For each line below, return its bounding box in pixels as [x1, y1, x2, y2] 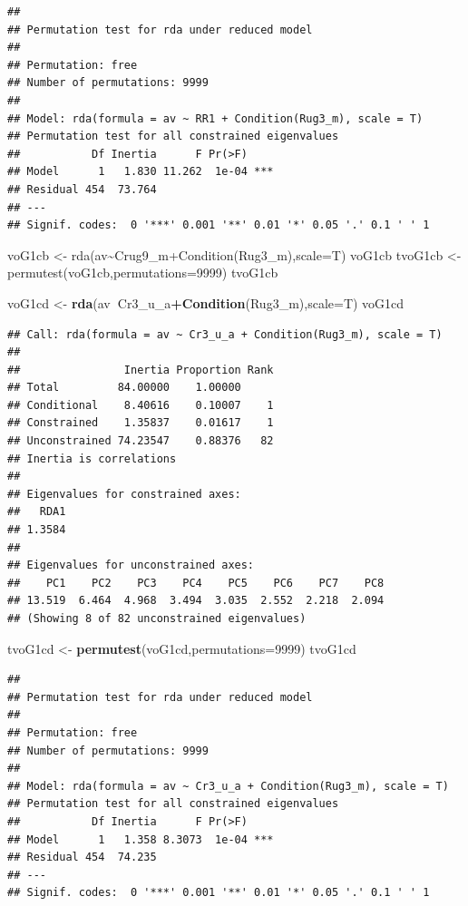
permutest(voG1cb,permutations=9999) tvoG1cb [7, 263, 278, 282]
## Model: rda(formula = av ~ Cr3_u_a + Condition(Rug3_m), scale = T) [7, 779, 449, 793]
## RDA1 [7, 505, 66, 519]
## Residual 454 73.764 [7, 182, 157, 196]
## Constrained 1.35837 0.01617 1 [7, 416, 274, 430]
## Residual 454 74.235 [7, 851, 157, 864]
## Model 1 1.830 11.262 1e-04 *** [7, 165, 274, 179]
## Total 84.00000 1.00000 [7, 381, 241, 395]
